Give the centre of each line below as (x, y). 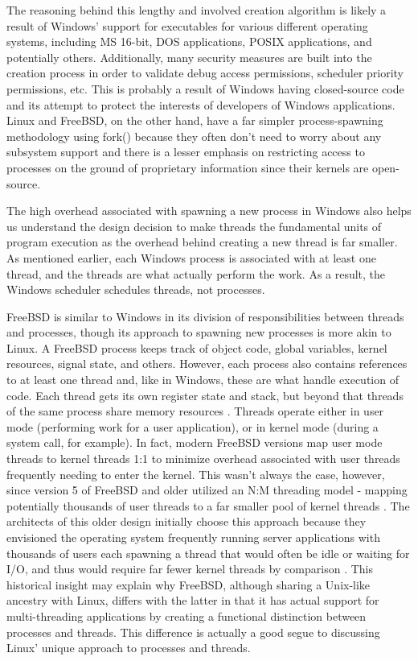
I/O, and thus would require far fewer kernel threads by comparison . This (190, 569)
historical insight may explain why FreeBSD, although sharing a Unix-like (189, 584)
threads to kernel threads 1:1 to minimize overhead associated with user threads (203, 459)
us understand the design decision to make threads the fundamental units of (194, 226)
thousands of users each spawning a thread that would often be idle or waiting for (208, 553)
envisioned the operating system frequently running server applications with (193, 537)
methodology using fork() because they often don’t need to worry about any (194, 136)
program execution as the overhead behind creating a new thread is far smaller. (202, 242)
